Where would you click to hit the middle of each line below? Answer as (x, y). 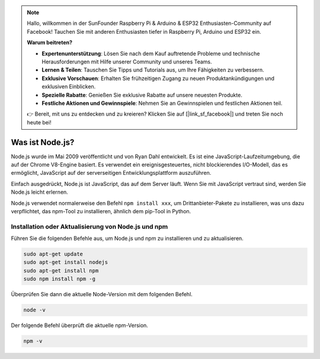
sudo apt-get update (53, 254)
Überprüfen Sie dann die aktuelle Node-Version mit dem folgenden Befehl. (102, 294)
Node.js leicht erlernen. (39, 192)
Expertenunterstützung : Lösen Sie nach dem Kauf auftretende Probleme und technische (151, 53)
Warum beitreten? (50, 43)
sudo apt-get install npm (61, 270)
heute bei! (39, 122)
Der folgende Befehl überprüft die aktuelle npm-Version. (79, 325)
